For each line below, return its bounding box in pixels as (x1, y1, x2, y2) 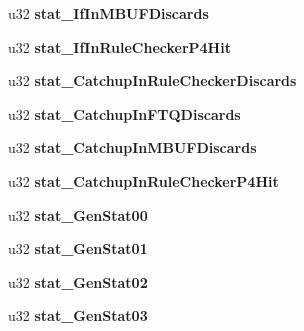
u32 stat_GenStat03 (8, 305, 148, 326)
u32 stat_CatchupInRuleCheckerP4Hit (8, 170, 279, 191)
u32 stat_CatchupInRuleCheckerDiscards (8, 70, 297, 91)
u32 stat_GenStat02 (8, 271, 148, 292)
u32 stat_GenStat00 (8, 204, 148, 225)
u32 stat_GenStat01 (8, 238, 148, 259)
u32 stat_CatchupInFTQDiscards (8, 103, 241, 124)
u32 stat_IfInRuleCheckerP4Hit (8, 36, 231, 57)
